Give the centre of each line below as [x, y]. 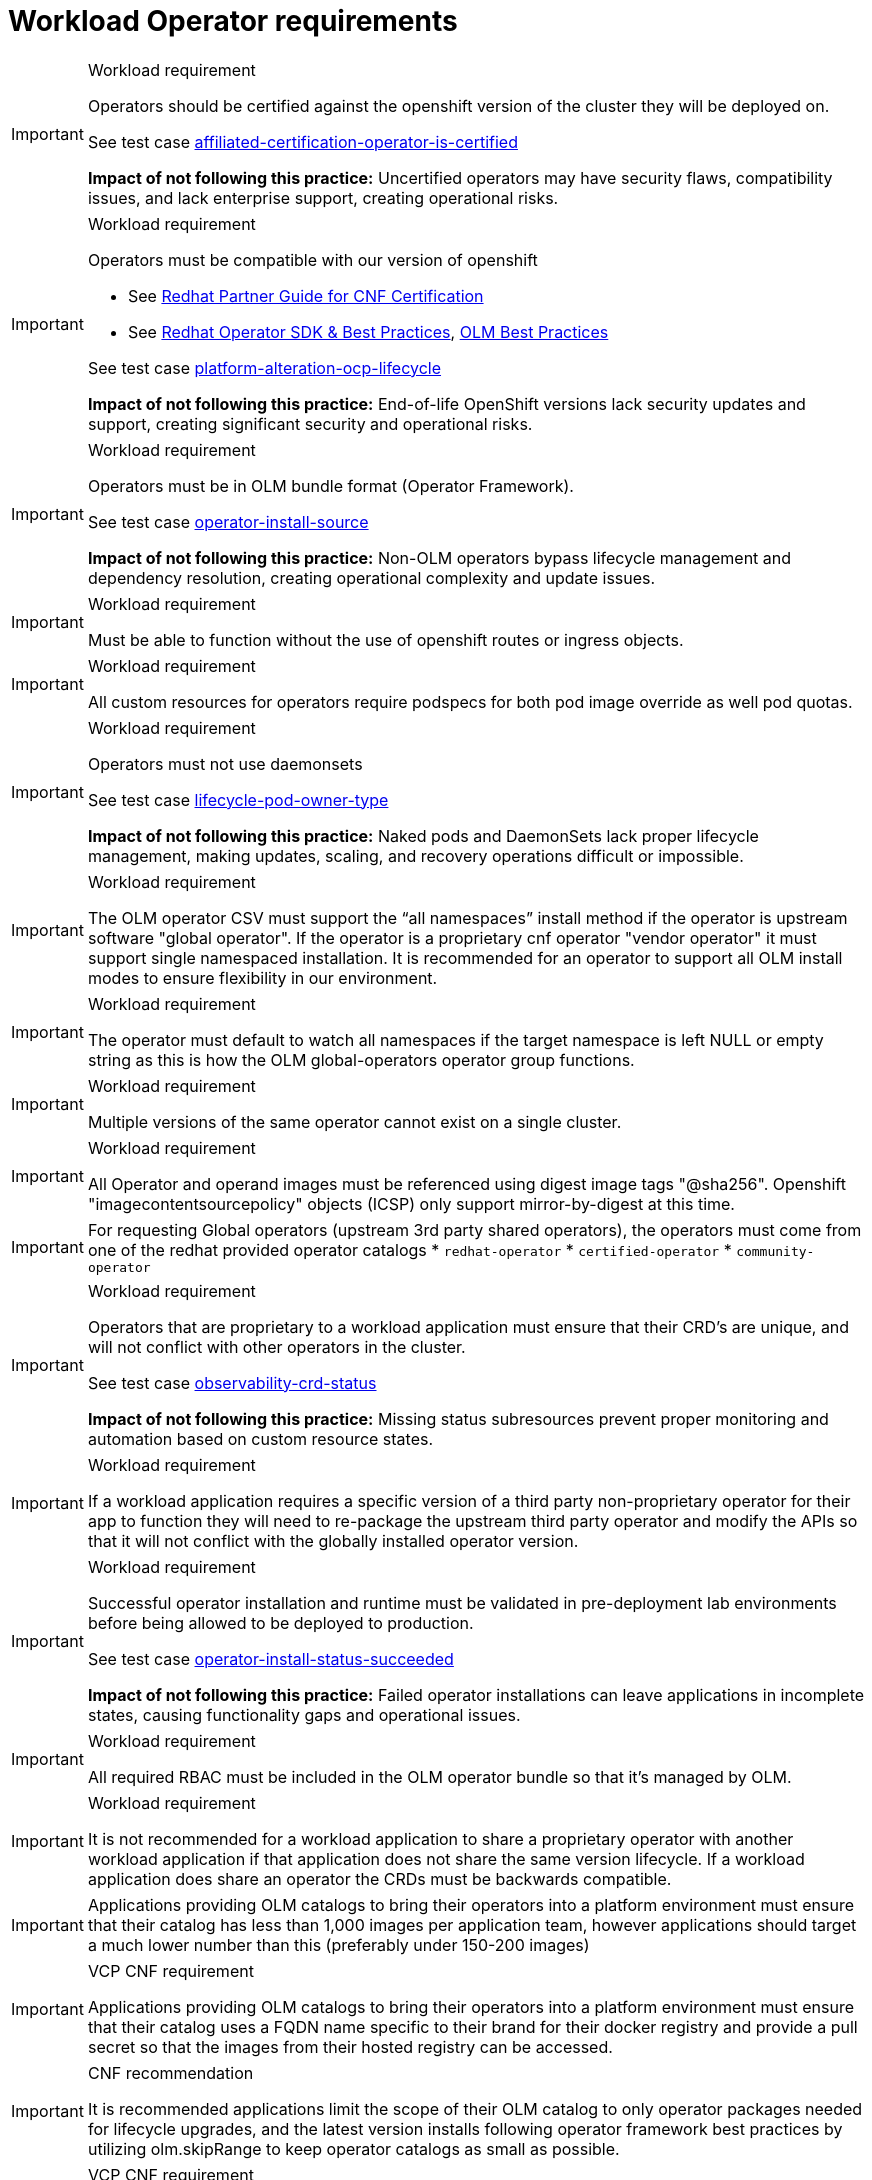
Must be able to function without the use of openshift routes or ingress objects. [385, 639]
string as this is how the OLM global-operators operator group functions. [361, 1059]
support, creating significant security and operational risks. [310, 423]
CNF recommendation [170, 2072]
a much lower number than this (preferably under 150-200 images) [338, 1944]
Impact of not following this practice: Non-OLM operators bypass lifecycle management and [439, 557]
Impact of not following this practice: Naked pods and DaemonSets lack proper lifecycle [423, 835]
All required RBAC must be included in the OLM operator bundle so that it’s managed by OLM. [439, 1776]
